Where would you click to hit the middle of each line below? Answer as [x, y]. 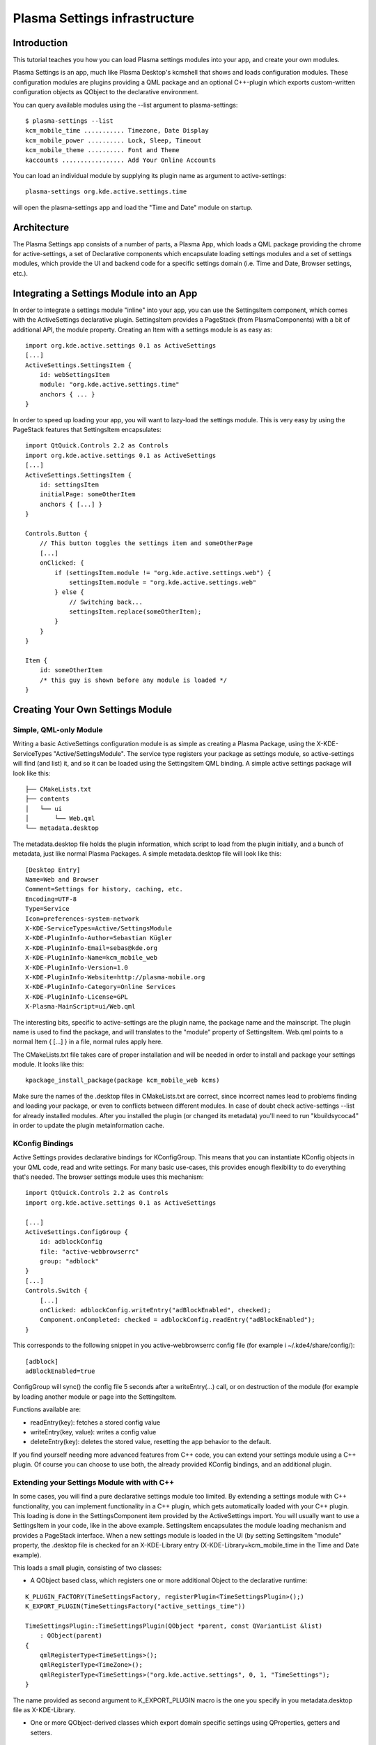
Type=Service [47, 909]
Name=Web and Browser [62, 880]
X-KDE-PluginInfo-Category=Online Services [101, 987]
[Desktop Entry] [53, 870]
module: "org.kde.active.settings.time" [110, 385]
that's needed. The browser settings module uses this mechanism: [109, 1177]
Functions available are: [47, 1409]
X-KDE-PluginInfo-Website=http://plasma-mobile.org [115, 977]
